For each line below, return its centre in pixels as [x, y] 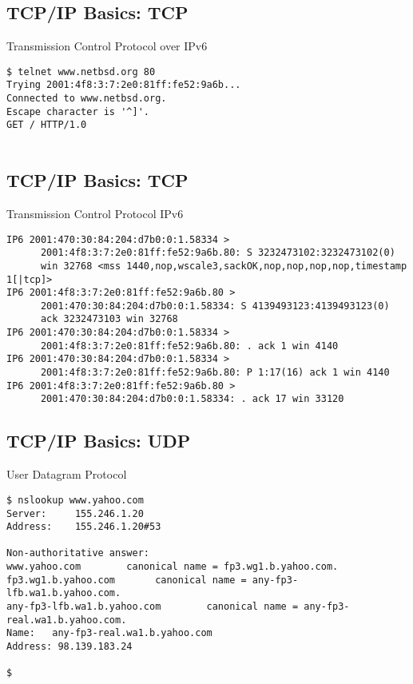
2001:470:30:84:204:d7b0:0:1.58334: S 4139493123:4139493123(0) [215, 306]
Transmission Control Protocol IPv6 [95, 213]
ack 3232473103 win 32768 [109, 319]
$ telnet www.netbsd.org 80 [81, 72]
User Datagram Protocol [67, 474]
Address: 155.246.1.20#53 [84, 527]
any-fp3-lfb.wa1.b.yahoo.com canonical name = [153, 607]
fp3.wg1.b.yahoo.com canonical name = [127, 580]
